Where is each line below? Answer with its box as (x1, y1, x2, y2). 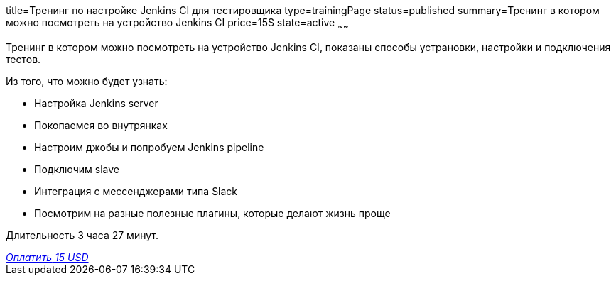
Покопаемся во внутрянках (34, 119, 168, 131)
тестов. (6, 53, 41, 65)
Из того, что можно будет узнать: (6, 75, 168, 87)
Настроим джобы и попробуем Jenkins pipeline (34, 140, 264, 153)
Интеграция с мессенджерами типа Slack (34, 184, 238, 197)
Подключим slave (34, 162, 119, 175)
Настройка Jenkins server (34, 97, 158, 109)
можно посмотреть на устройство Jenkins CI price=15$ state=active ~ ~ (6, 16, 349, 31)
